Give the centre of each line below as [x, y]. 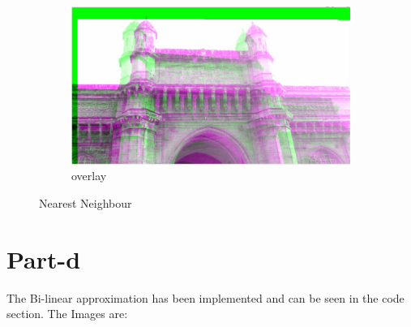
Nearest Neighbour [86, 203]
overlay [89, 176]
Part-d [44, 258]
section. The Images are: [67, 314]
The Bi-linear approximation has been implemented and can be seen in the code [205, 297]
